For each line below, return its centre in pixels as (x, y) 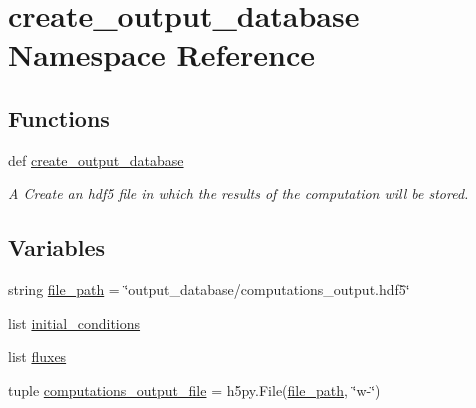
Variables (57, 247)
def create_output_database (96, 159)
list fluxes (37, 356)
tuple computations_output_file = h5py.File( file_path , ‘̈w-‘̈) (194, 389)
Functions (59, 117)
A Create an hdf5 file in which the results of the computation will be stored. (238, 193)
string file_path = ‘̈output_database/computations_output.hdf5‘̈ (209, 289)
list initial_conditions (74, 322)
